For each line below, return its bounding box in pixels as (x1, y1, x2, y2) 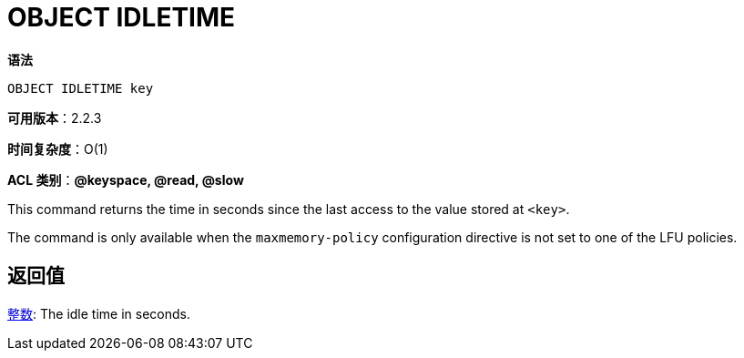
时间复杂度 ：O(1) (7, 140, 108, 157)
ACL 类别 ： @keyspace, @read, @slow (7, 171, 244, 188)
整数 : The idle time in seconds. (7, 305, 190, 322)
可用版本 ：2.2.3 (7, 109, 102, 126)
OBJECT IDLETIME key (7, 80, 154, 96)
